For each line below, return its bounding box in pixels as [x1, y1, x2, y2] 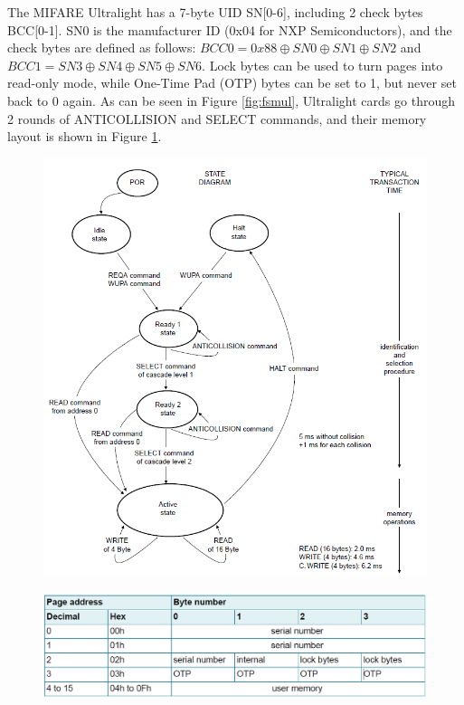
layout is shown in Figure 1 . [7, 127, 162, 146]
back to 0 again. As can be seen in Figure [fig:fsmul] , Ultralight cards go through [7, 91, 455, 110]
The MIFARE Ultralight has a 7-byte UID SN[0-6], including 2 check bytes [7, 3, 423, 21]
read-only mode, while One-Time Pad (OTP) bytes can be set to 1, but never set [7, 73, 457, 92]
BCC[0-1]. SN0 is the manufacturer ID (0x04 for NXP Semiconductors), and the [7, 20, 452, 39]
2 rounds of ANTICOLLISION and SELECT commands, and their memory [7, 109, 427, 128]
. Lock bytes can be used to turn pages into [202, 55, 443, 74]
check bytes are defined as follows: [7, 38, 196, 57]
